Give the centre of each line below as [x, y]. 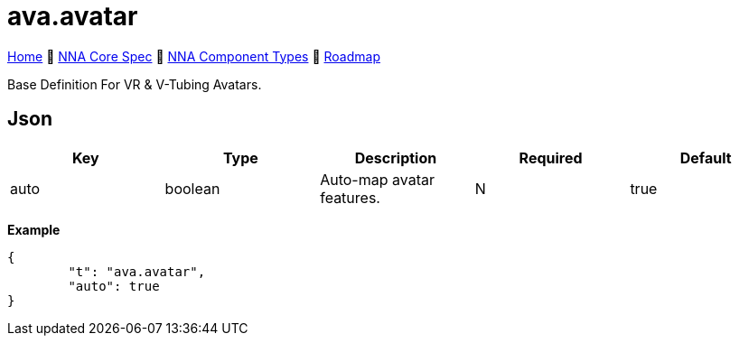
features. [350, 197]
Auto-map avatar [377, 179]
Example [34, 229]
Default [706, 158]
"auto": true [114, 286]
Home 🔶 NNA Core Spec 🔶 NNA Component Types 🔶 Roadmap [194, 56]
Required [551, 158]
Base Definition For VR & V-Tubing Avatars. [135, 84]
